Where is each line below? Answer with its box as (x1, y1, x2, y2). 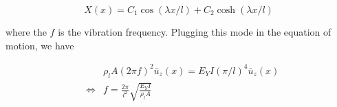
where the (6, 25, 47, 38)
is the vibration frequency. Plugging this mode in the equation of (58, 25, 331, 38)
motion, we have (6, 38, 74, 52)
